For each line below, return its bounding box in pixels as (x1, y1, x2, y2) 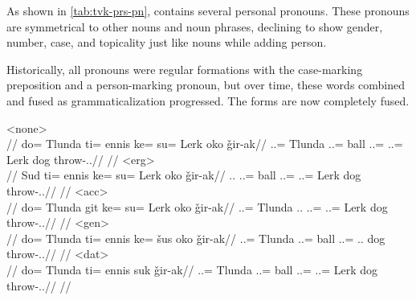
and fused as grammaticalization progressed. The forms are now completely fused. (6, 92, 410, 109)
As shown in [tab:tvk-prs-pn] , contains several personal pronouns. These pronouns (6, 2, 410, 18)
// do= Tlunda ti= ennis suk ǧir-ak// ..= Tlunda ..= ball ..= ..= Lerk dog (6, 261, 378, 277)
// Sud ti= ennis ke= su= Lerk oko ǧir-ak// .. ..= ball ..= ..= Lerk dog (6, 166, 361, 183)
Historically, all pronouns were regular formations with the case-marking (6, 60, 363, 77)
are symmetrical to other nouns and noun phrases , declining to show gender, (6, 18, 383, 35)
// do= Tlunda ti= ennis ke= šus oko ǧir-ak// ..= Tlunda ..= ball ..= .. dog (6, 229, 385, 246)
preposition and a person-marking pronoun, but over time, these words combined (6, 76, 406, 93)
